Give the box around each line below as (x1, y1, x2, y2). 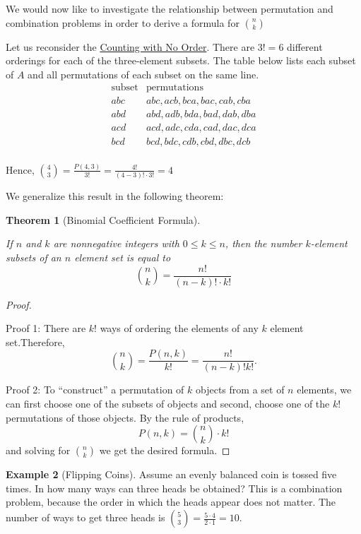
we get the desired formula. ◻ (99, 443, 230, 458)
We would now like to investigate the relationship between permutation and (6, 1, 333, 16)
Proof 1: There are (6, 321, 86, 336)
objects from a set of (196, 382, 285, 397)
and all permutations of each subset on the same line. (28, 66, 259, 81)
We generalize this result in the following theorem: (6, 189, 224, 203)
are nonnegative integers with (53, 236, 179, 251)
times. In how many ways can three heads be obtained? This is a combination (6, 480, 343, 495)
